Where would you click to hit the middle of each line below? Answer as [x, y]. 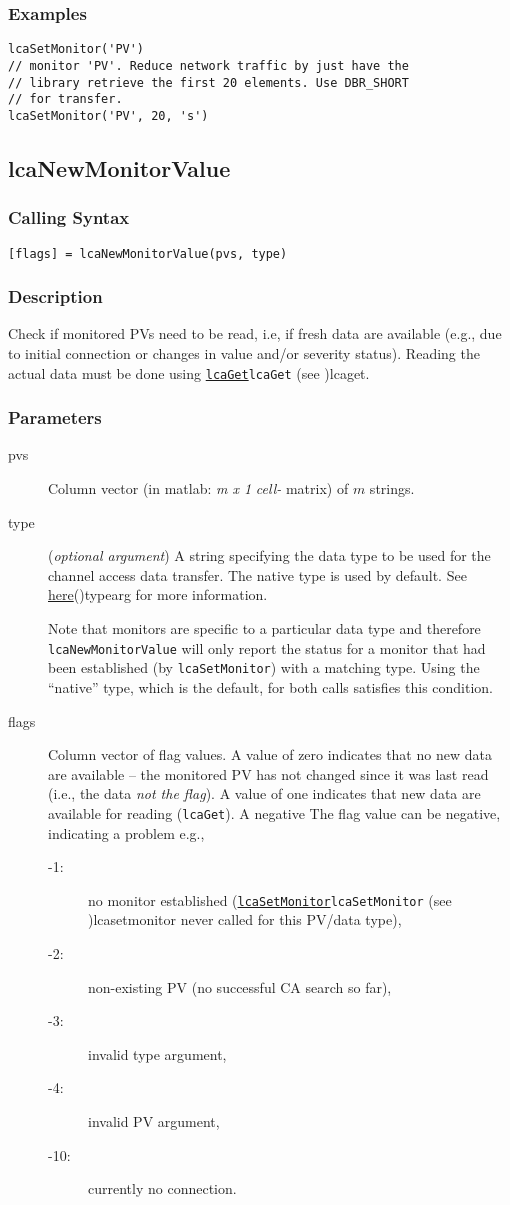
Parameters [55, 417]
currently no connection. [162, 1188]
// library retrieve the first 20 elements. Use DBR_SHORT [208, 82]
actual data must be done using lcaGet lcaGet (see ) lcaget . [189, 372]
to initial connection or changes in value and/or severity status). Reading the [244, 352]
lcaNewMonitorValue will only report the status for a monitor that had [267, 647]
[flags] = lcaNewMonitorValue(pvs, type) [148, 253]
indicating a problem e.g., [126, 832]
